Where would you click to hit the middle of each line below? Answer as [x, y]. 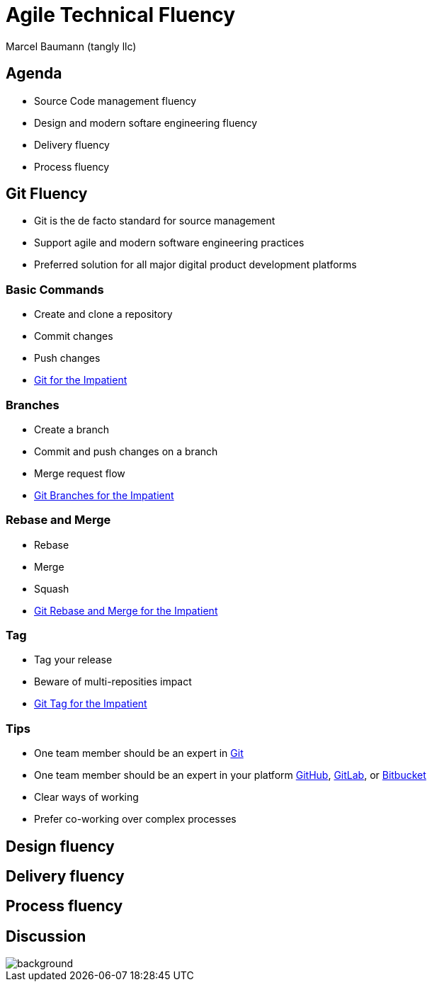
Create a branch [72, 429]
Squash [52, 588]
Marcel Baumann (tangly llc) [71, 46]
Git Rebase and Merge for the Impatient [126, 610]
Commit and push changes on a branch [126, 451]
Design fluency [60, 846]
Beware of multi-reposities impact [113, 682]
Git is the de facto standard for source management [155, 221]
